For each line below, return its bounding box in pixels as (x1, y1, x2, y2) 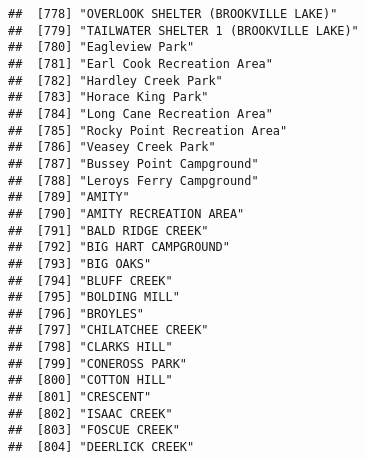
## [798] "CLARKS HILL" (8, 340, 173, 355)
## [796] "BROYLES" (8, 306, 145, 321)
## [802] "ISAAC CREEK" (8, 406, 173, 421)
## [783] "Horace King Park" (8, 90, 209, 105)
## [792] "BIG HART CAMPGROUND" (8, 240, 230, 255)
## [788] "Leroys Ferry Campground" (8, 173, 259, 188)
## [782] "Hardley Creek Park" (8, 73, 223, 88)
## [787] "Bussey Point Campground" (8, 156, 259, 171)
